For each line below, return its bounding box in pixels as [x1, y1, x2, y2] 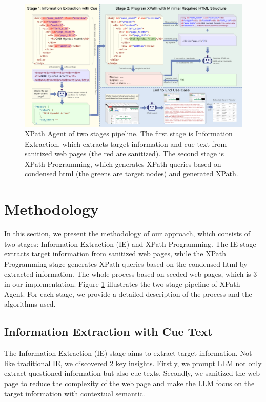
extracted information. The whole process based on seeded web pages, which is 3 [4, 268, 257, 279]
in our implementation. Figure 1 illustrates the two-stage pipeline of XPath [4, 278, 240, 289]
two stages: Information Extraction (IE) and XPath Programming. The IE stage [4, 238, 256, 249]
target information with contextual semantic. [4, 388, 145, 398]
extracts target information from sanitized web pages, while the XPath [4, 248, 227, 259]
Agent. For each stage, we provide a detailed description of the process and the [4, 288, 252, 299]
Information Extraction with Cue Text [4, 324, 213, 339]
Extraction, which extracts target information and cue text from [25, 138, 227, 149]
